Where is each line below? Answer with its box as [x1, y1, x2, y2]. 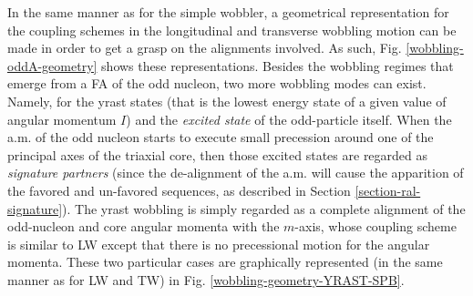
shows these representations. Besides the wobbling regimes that [101, 56, 454, 75]
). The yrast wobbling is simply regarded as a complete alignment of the [62, 199, 466, 218]
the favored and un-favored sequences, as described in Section [7, 180, 351, 199]
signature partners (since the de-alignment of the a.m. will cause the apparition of [7, 163, 464, 182]
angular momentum [7, 109, 117, 128]
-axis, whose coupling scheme [294, 217, 457, 236]
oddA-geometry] [7, 56, 98, 75]
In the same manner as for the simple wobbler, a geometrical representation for [7, 3, 449, 21]
